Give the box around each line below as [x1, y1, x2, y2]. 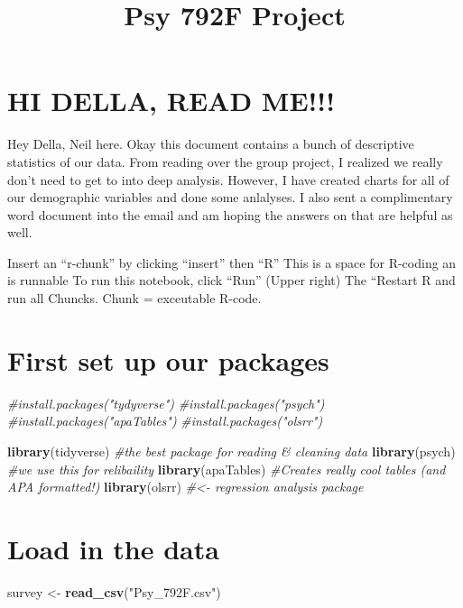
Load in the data [7, 530, 219, 567]
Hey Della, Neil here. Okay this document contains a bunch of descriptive [7, 134, 414, 153]
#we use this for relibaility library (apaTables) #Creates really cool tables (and [7, 459, 446, 478]
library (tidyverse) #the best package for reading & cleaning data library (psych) [7, 441, 456, 460]
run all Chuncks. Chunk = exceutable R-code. [7, 289, 262, 308]
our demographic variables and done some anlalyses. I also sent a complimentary [7, 188, 453, 207]
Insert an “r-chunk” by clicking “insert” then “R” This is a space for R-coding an [7, 253, 457, 272]
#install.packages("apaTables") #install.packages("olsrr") [7, 411, 323, 430]
